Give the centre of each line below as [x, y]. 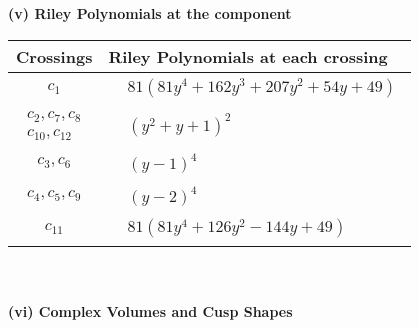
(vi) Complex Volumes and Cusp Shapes [150, 311]
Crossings [54, 56]
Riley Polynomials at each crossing [248, 56]
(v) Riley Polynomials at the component [150, 13]
